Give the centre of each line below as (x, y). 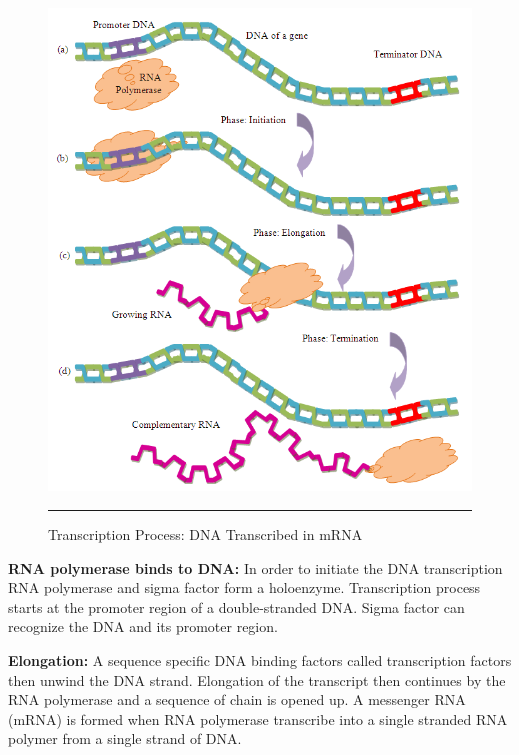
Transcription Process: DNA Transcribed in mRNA (205, 534)
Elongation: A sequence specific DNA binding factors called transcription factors (260, 660)
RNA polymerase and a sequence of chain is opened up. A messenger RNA (237, 699)
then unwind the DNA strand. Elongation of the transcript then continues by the (257, 679)
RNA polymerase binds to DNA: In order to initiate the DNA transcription (255, 567)
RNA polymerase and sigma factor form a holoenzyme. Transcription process (244, 587)
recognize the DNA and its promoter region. (143, 626)
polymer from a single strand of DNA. (125, 738)
